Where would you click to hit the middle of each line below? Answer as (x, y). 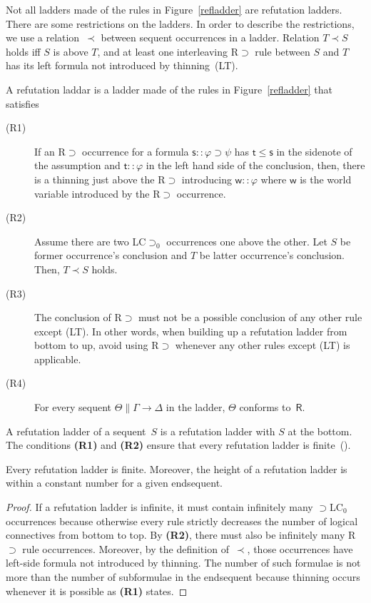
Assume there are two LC (90, 241)
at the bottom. (320, 431)
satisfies (22, 103)
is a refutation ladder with (218, 431)
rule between (283, 51)
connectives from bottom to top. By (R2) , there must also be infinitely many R (181, 535)
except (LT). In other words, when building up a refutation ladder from (191, 331)
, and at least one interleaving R (168, 51)
